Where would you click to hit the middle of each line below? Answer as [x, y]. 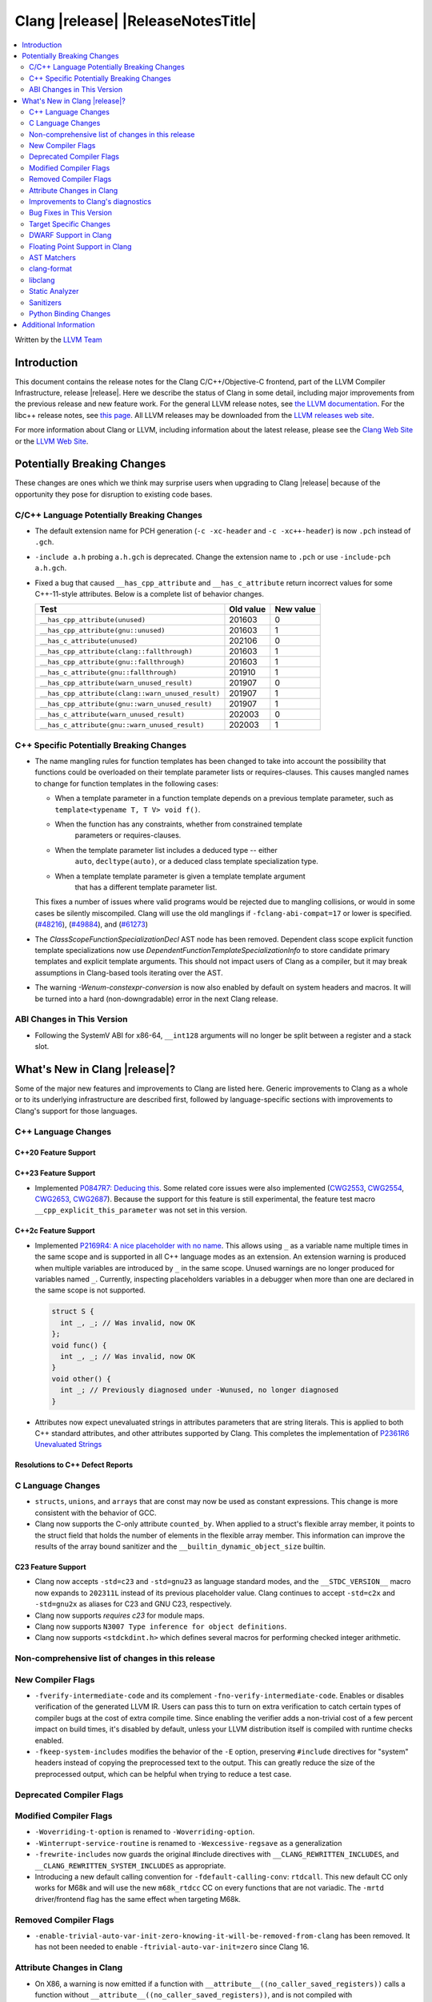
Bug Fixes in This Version [70, 213]
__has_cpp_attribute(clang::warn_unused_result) [130, 693]
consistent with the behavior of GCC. [96, 1513]
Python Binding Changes [70, 313]
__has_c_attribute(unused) [89, 641]
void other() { [81, 1379]
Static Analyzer [54, 291]
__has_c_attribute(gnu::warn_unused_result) [122, 725]
